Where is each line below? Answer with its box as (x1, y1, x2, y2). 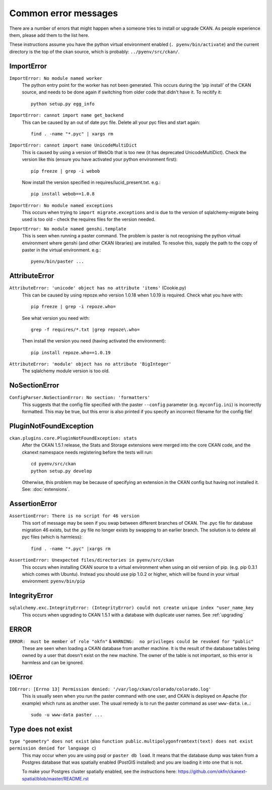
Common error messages (9, 8, 118, 19)
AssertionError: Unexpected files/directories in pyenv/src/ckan (9, 557, 174, 563)
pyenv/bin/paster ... (31, 259, 84, 265)
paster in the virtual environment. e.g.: (22, 247, 101, 253)
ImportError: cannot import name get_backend (9, 113, 124, 118)
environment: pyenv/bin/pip (22, 578, 86, 584)
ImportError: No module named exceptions (9, 203, 113, 208)
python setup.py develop (31, 468, 92, 474)
